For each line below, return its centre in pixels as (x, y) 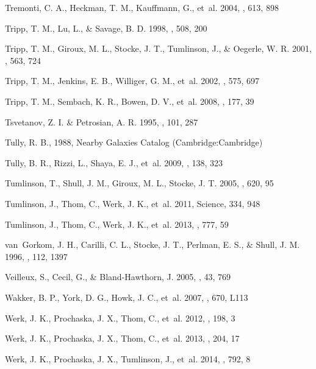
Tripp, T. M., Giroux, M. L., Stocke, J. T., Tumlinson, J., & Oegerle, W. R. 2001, (158, 48)
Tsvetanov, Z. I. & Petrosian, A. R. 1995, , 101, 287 (102, 121)
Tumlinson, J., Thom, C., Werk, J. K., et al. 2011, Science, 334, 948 (133, 203)
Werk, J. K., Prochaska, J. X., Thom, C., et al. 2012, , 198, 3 (120, 318)
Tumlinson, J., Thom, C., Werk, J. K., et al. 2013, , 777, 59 (117, 224)
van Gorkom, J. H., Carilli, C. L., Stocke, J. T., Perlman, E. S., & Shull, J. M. (153, 244)
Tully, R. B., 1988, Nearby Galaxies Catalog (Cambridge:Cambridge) (134, 142)
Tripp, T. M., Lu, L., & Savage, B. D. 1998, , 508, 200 (106, 28)
